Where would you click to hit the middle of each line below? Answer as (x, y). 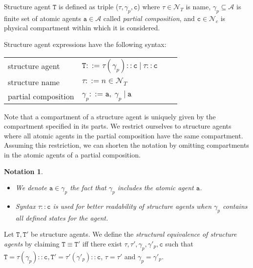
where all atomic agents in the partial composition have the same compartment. (124, 135)
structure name (34, 82)
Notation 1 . (23, 171)
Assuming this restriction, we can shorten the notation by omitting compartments (126, 145)
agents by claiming (32, 243)
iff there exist (102, 243)
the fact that (88, 188)
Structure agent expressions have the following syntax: (85, 44)
